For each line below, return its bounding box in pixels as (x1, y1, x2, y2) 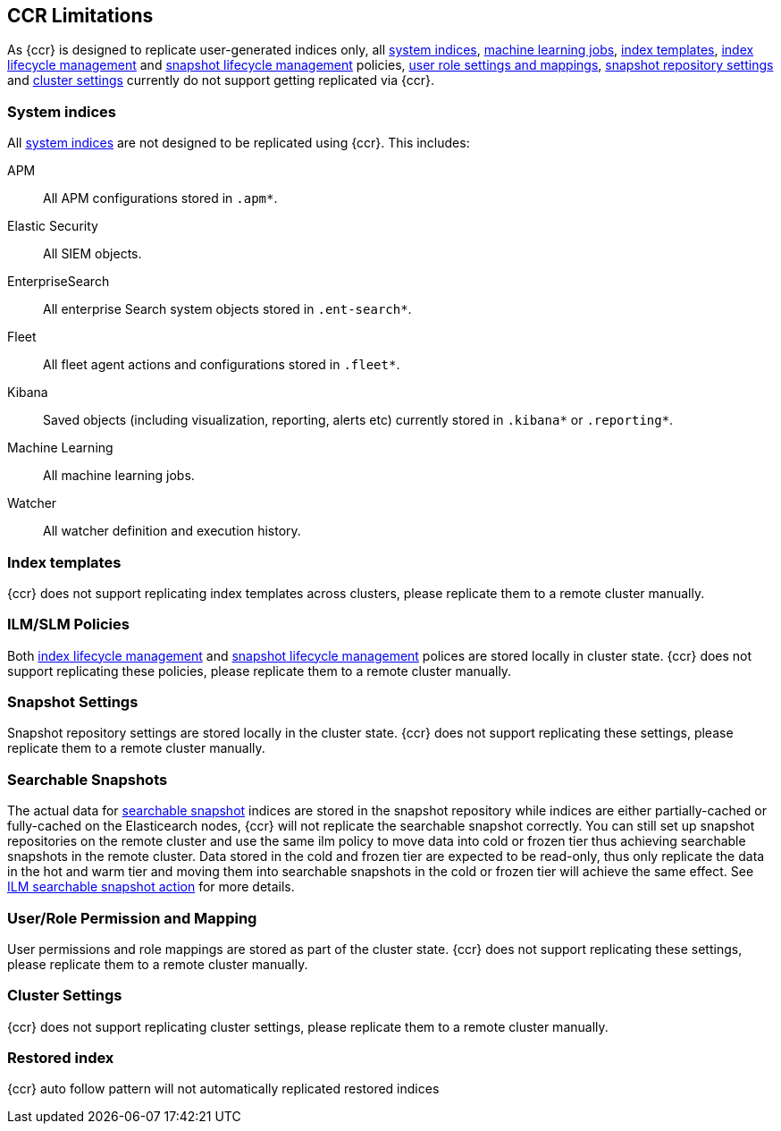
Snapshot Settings (7, 693, 139, 712)
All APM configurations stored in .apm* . (43, 190, 278, 207)
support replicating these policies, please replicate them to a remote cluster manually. (7, 663, 512, 679)
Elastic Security (7, 218, 98, 234)
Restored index (7, 1049, 114, 1068)
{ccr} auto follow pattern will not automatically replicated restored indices (7, 1081, 440, 1097)
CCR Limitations (7, 4, 154, 27)
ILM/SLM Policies (7, 615, 130, 634)
